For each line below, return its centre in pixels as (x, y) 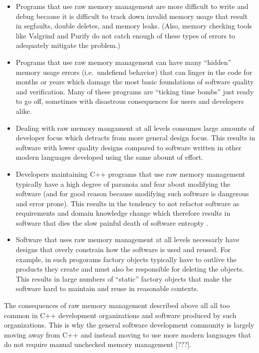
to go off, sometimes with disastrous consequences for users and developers (130, 101)
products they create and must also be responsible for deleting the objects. (130, 269)
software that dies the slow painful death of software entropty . (112, 222)
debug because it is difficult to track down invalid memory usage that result (132, 16)
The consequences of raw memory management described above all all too (117, 305)
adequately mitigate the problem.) (68, 45)
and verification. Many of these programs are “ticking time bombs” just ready (135, 91)
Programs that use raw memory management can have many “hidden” (124, 62)
